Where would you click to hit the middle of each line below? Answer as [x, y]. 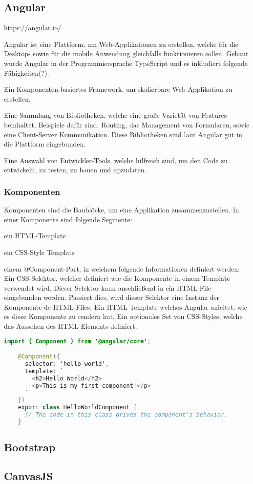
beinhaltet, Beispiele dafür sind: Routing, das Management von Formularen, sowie [127, 124]
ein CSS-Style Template [40, 252]
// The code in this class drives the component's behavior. [126, 415]
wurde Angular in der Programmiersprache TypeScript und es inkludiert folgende [126, 63]
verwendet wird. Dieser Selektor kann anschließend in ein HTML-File [108, 287]
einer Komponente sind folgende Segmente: [68, 219]
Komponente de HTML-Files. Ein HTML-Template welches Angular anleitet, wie [126, 306]
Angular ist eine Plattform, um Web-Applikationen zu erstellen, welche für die [121, 44]
